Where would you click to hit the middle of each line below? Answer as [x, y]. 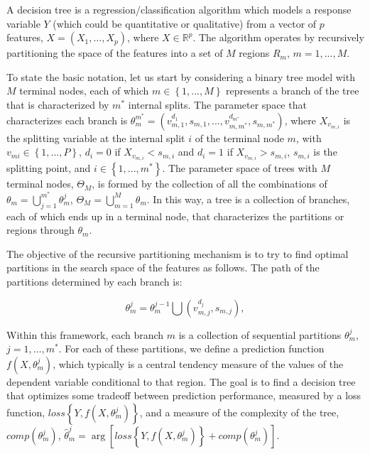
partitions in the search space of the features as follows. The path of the [163, 267]
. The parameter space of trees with [240, 168]
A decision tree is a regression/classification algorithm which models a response [179, 9]
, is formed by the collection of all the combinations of [210, 184]
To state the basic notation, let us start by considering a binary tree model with [181, 76]
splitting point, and [49, 168]
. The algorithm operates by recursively [278, 37]
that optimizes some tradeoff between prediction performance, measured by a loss [184, 395]
